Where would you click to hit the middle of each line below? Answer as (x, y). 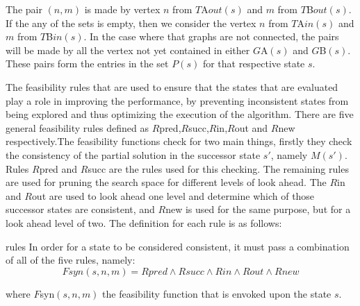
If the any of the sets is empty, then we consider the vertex (131, 23)
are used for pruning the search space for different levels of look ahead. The (166, 182)
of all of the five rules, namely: (71, 260)
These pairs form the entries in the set (87, 63)
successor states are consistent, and (80, 209)
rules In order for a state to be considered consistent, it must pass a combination (178, 246)
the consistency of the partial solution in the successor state (133, 154)
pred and (58, 168)
